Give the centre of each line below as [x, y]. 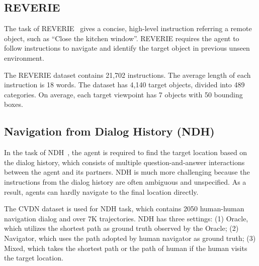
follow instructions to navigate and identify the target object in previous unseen [127, 48]
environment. [24, 57]
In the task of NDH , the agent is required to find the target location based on [126, 152]
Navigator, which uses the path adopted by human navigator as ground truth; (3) [130, 238]
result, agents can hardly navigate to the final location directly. [101, 191]
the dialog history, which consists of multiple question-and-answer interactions [124, 162]
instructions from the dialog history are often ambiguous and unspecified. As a [125, 181]
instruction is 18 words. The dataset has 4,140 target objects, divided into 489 [124, 85]
